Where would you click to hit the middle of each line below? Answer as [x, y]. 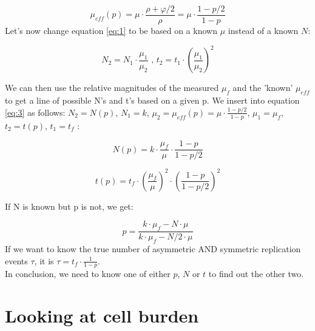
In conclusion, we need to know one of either [88, 274]
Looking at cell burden [102, 316]
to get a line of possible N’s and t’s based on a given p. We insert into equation [152, 100]
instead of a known [263, 31]
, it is [44, 260]
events [16, 260]
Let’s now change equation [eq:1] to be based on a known [111, 31]
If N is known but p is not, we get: [69, 206]
